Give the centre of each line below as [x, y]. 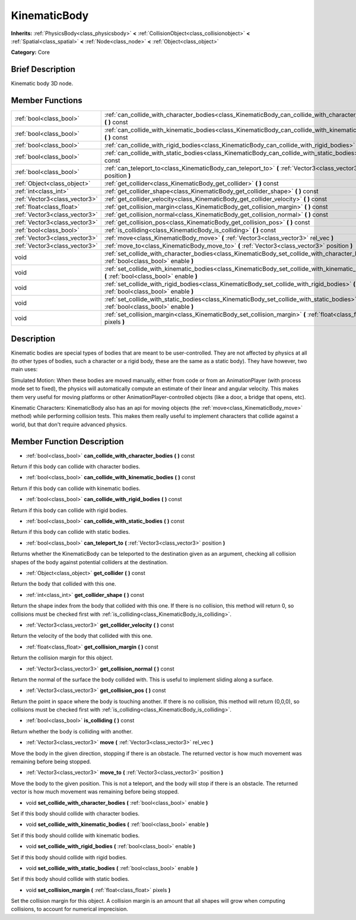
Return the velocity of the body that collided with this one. [82, 636]
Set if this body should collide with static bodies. [70, 879]
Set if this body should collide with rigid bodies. [69, 857]
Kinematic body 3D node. [42, 84]
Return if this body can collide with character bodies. [76, 467]
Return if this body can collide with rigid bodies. [69, 510]
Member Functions [47, 101]
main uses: [24, 369]
